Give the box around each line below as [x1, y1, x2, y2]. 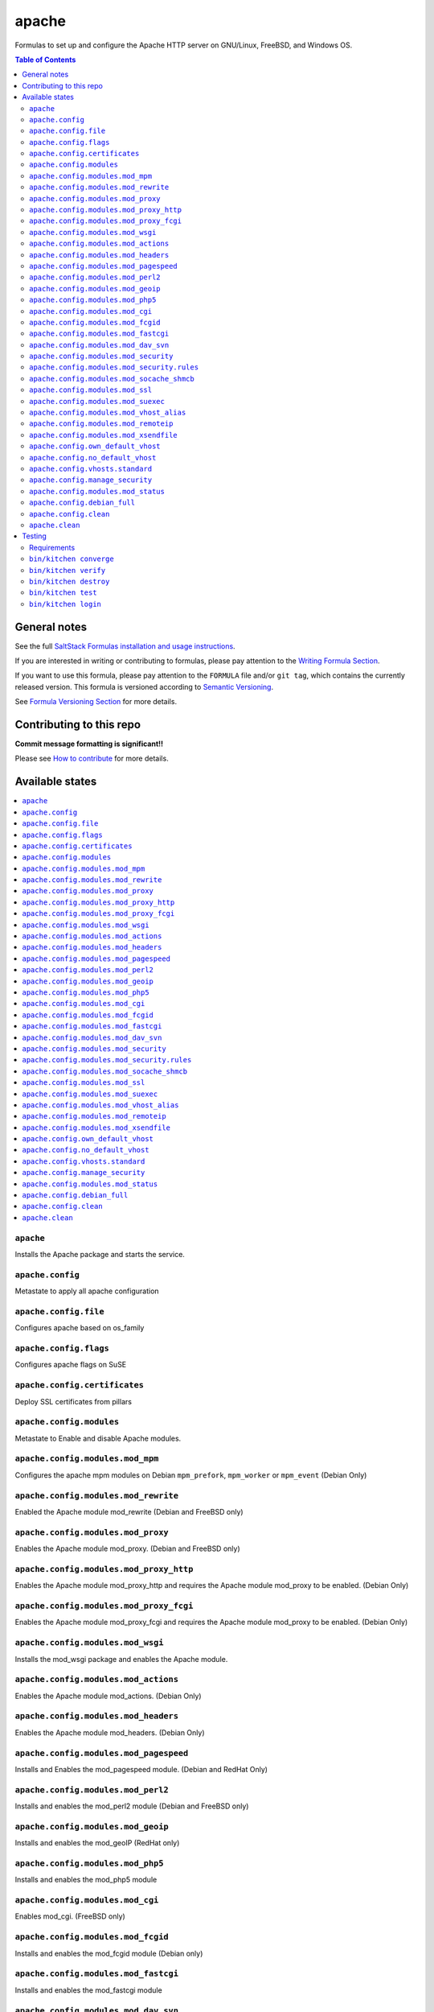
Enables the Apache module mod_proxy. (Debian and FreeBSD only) [14, 1544, 240, 1553]
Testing [22, 531, 47, 541]
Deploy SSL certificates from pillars [14, 1396, 133, 1406]
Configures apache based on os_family [14, 1323, 145, 1333]
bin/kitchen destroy [29, 576, 110, 586]
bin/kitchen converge [29, 555, 114, 563]
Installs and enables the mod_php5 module [14, 1875, 158, 1885]
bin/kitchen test [29, 588, 97, 597]
